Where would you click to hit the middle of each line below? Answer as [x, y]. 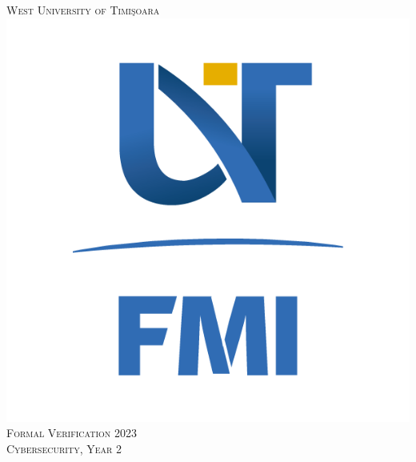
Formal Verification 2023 [72, 433]
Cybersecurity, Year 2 [64, 448]
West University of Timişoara [83, 10]
